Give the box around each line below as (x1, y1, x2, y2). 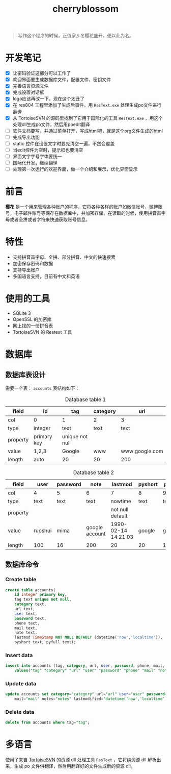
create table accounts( (5, 587, 56, 592)
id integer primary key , (14, 592, 67, 597)
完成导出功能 (12, 134, 40, 140)
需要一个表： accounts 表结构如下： (5, 385, 80, 391)
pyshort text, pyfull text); (14, 640, 76, 645)
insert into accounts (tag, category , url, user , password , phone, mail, (5, 663, 165, 668)
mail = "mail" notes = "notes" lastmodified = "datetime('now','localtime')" (14, 696, 169, 702)
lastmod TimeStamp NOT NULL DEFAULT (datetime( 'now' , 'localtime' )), (14, 635, 163, 640)
